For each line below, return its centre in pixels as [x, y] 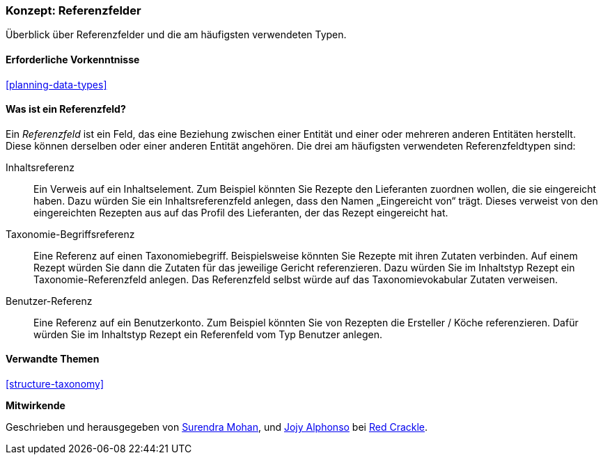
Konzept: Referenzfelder [73, 10]
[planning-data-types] [56, 84]
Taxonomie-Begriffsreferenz [70, 234]
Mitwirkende [36, 406]
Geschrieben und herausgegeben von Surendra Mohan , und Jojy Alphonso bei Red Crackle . [217, 427]
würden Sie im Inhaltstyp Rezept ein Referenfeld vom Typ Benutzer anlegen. [208, 334]
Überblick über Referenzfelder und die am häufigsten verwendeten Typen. [176, 35]
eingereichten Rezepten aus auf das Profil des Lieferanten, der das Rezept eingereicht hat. [241, 212]
